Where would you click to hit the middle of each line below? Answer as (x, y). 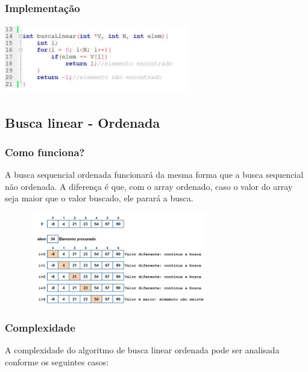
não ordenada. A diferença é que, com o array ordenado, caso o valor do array (149, 186)
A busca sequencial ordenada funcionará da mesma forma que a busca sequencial (154, 175)
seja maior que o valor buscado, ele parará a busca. (99, 198)
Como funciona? (45, 152)
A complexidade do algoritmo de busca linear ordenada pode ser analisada (142, 349)
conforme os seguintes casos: (57, 361)
